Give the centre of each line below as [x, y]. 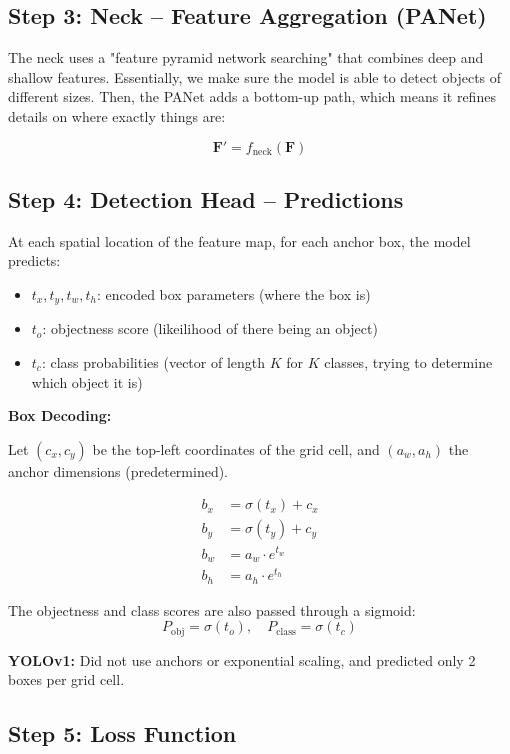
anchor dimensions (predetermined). [118, 470]
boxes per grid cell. [66, 679]
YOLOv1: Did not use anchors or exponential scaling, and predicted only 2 [242, 659]
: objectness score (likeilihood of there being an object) [210, 328]
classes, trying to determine [408, 362]
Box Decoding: [60, 415]
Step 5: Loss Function [122, 733]
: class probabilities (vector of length [153, 362]
